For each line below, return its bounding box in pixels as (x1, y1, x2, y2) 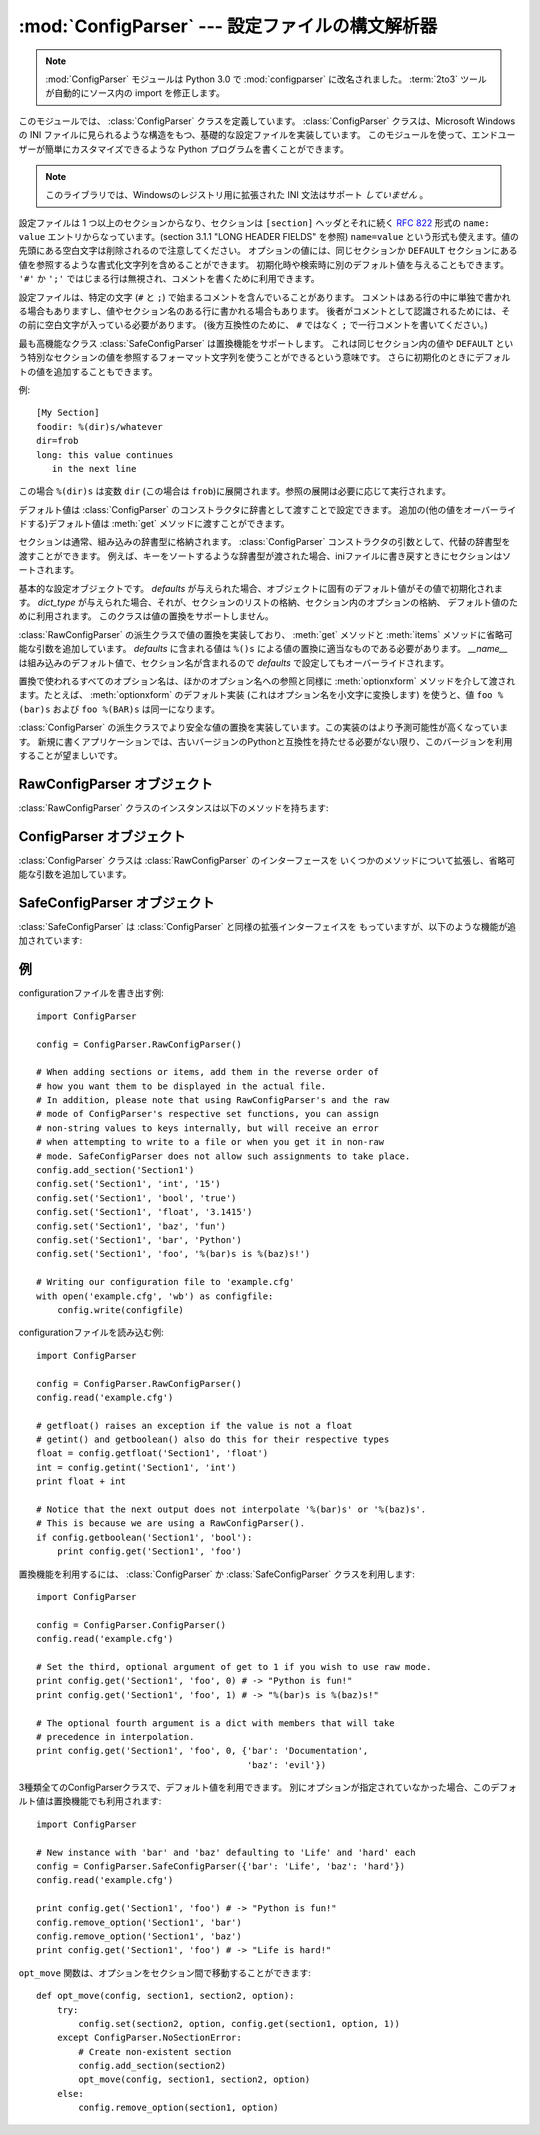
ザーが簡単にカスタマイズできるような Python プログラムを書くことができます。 (18, 143, 349, 155)
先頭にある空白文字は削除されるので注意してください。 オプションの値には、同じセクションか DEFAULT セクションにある (18, 245, 518, 257)
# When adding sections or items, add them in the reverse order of (36, 1066, 379, 1078)
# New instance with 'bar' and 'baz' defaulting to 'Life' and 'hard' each (36, 1846, 416, 1858)
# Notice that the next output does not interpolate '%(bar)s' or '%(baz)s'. (36, 1504, 427, 1515)
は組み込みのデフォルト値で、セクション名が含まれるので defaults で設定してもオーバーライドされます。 (18, 656, 450, 669)
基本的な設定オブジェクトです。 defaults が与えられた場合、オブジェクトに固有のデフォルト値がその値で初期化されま (18, 582, 504, 594)
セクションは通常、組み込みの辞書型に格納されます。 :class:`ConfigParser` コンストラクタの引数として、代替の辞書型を (18, 536, 511, 548)
